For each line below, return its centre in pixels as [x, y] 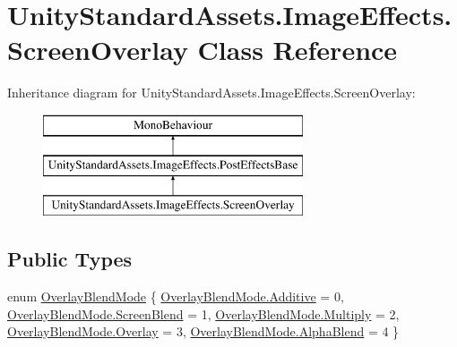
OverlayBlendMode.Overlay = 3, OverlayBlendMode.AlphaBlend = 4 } [203, 331]
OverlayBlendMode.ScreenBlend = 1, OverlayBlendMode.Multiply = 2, [203, 313]
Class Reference [297, 50]
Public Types [70, 259]
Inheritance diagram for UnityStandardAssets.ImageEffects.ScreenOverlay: [211, 93]
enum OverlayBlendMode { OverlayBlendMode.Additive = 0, [176, 296]
